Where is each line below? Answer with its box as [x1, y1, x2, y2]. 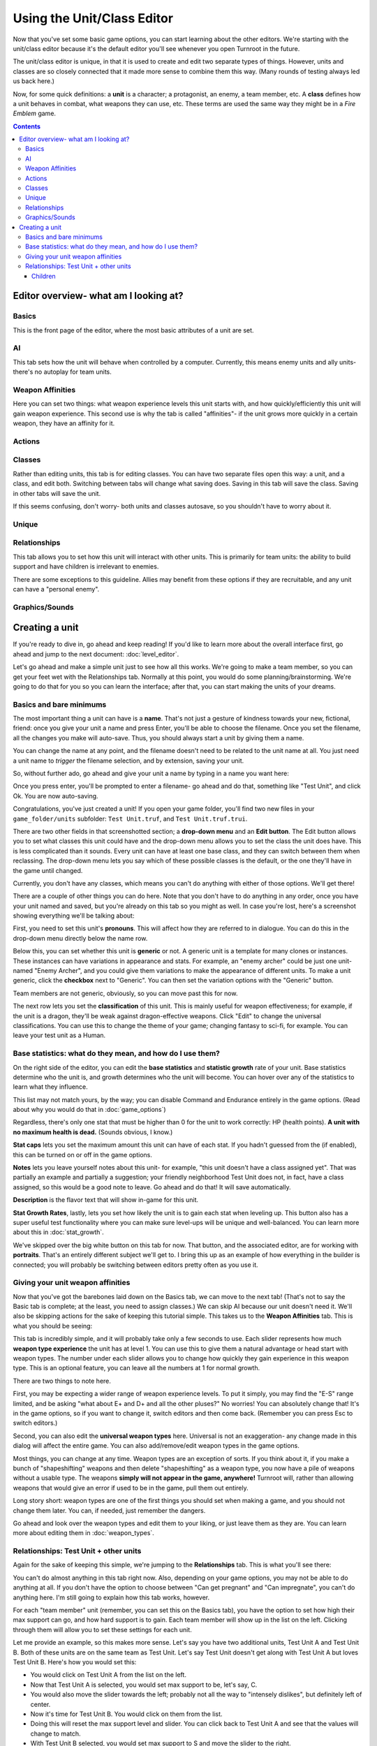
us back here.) [13, 77, 55, 85]
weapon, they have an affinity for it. [13, 419, 115, 427]
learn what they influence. [13, 1083, 89, 1091]
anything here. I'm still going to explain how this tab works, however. [13, 1593, 209, 1601]
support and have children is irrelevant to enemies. [13, 562, 159, 571]
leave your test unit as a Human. [13, 1031, 106, 1040]
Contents [13, 122, 41, 131]
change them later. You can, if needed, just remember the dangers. [13, 1506, 206, 1515]
